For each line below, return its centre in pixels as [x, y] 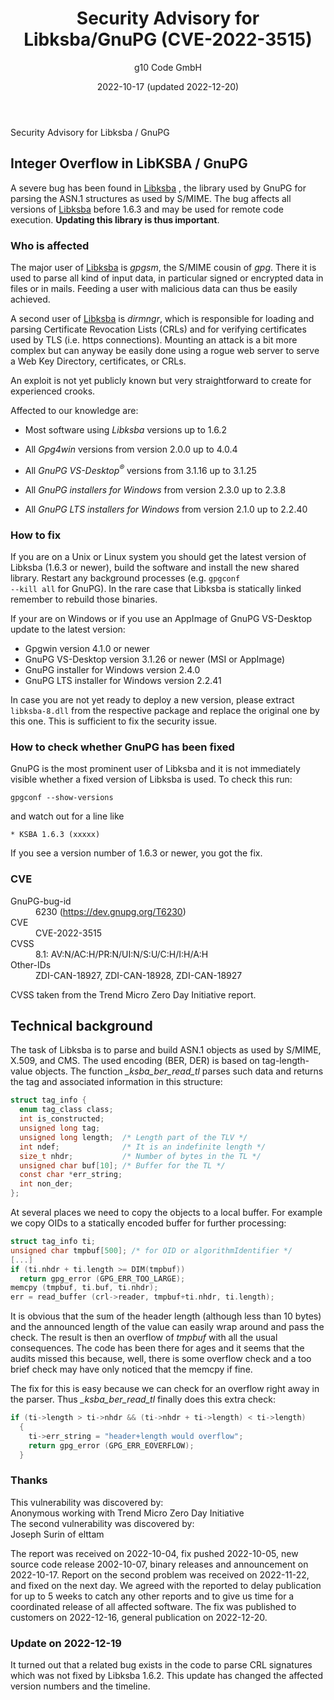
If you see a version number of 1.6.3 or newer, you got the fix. [136, 853]
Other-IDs [31, 964]
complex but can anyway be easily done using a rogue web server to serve [165, 351]
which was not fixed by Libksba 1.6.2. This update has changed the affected [166, 1676]
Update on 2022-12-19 [66, 1643]
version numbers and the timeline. [80, 1686]
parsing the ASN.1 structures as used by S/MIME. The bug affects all [151, 198]
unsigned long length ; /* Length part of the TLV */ [133, 1137]
